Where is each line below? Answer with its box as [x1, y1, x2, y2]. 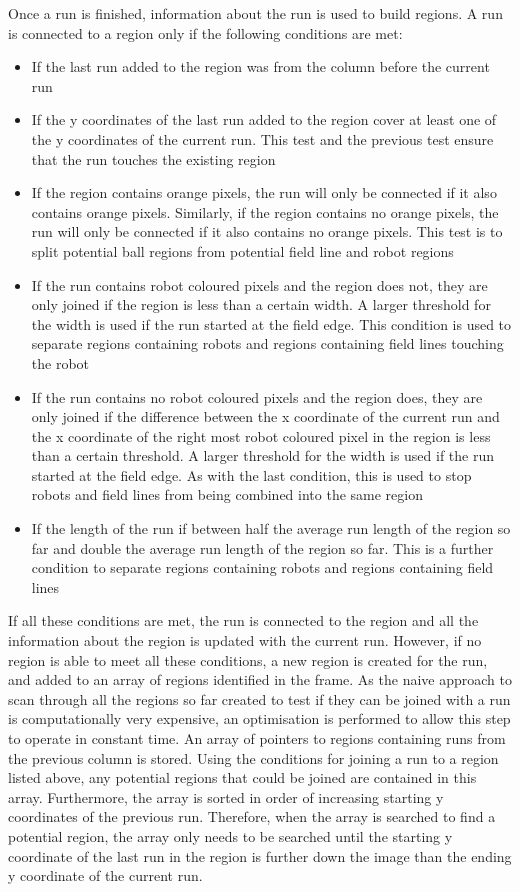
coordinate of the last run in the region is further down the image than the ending [8, 845, 512, 866]
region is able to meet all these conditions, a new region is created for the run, [8, 649, 488, 670]
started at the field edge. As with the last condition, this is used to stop [31, 464, 472, 485]
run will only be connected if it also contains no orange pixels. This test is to [31, 221, 503, 242]
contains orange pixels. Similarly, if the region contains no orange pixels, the [31, 201, 499, 222]
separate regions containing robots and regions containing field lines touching [31, 333, 504, 354]
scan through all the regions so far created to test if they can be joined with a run [8, 688, 511, 709]
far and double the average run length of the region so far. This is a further [31, 537, 494, 558]
